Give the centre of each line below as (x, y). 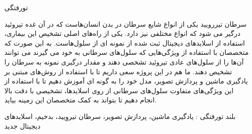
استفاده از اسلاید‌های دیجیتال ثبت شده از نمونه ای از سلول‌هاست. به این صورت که (125, 42)
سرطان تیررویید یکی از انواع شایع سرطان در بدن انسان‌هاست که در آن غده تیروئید (126, 24)
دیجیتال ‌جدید (22, 126)
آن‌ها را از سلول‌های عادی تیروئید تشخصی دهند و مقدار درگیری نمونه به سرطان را (124, 61)
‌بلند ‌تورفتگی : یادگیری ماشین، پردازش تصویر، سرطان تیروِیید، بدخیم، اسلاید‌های (120, 116)
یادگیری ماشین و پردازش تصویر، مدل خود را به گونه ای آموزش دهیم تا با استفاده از (126, 81)
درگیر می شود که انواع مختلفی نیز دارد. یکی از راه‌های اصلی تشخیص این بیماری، (123, 33)
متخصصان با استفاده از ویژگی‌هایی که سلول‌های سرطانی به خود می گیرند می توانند (126, 52)
